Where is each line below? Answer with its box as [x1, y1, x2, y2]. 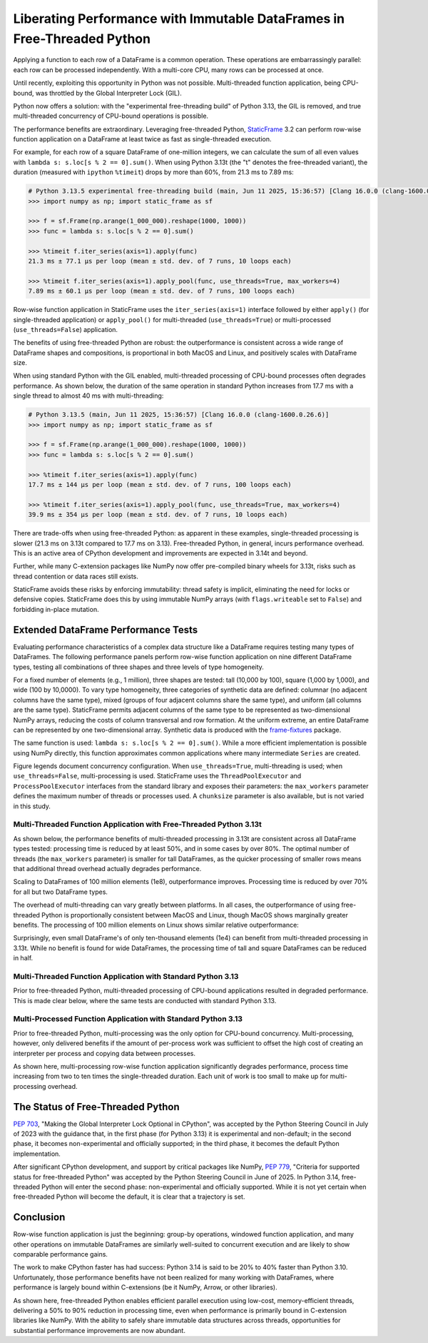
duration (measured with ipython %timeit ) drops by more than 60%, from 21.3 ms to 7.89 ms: [13, 168, 294, 176]
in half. [13, 954, 34, 962]
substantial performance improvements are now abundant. [13, 1326, 185, 1334]
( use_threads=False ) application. [13, 325, 118, 333]
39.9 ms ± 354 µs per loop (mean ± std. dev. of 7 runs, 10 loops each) [28, 510, 288, 519]
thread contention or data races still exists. [13, 572, 138, 580]
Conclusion [13, 1211, 66, 1224]
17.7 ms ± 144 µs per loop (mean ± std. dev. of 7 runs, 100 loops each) [28, 481, 292, 488]
